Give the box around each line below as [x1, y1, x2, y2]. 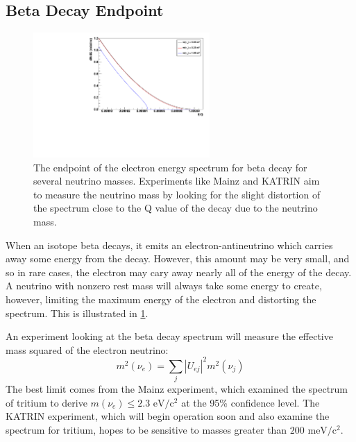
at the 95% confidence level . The [181, 395, 320, 409]
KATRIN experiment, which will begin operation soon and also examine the [6, 409, 330, 423]
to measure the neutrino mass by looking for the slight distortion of [33, 187, 321, 201]
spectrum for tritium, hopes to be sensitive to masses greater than [6, 422, 287, 436]
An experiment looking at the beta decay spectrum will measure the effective [6, 329, 333, 343]
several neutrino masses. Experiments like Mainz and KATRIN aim [33, 173, 320, 188]
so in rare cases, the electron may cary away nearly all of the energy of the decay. [6, 264, 352, 279]
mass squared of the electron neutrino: [6, 342, 169, 357]
